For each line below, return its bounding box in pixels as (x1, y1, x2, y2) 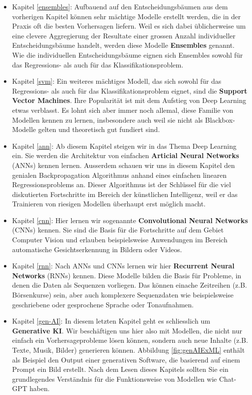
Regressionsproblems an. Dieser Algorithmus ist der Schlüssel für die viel (12, 179, 231, 190)
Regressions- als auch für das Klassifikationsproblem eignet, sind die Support (12, 85, 248, 96)
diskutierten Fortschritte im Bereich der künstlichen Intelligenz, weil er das (12, 189, 238, 199)
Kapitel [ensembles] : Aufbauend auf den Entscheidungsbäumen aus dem (12, 1, 228, 11)
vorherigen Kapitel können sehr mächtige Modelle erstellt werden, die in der (12, 11, 241, 21)
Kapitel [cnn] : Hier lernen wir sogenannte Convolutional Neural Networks (12, 215, 248, 225)
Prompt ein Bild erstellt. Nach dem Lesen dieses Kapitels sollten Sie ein (12, 364, 228, 374)
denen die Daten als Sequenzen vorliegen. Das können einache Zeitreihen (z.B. (12, 280, 247, 290)
